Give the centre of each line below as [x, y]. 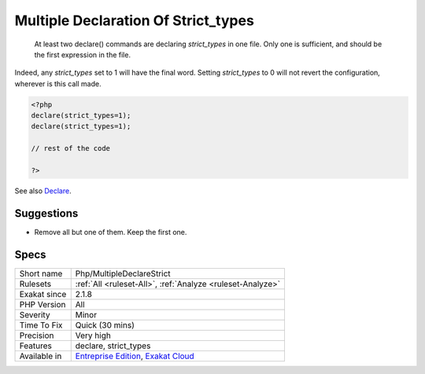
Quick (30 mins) [105, 324]
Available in [41, 356]
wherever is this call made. [58, 83]
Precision [37, 335]
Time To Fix [41, 324]
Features [36, 346]
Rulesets [35, 284]
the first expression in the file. [83, 54]
